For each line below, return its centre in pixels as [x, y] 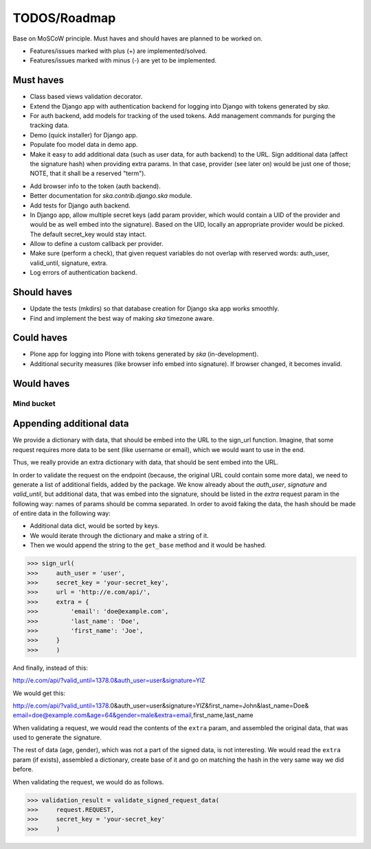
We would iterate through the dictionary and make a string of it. [119, 535]
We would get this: [39, 693]
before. [23, 769]
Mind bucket [34, 403]
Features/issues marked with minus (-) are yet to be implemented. [123, 60]
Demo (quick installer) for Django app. [84, 135]
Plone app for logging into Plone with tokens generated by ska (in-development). [144, 354]
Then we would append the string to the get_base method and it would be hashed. [148, 545]
